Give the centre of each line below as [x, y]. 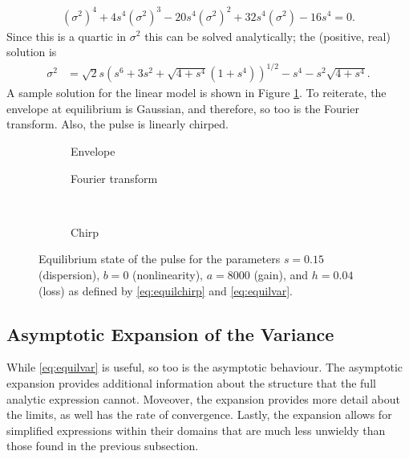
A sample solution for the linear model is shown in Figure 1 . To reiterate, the [196, 93]
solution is [32, 52]
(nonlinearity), [168, 274]
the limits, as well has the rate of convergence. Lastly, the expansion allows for [199, 414]
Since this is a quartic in [67, 36]
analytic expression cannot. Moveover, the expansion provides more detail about [203, 398]
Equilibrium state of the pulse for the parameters [160, 259]
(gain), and [281, 274]
